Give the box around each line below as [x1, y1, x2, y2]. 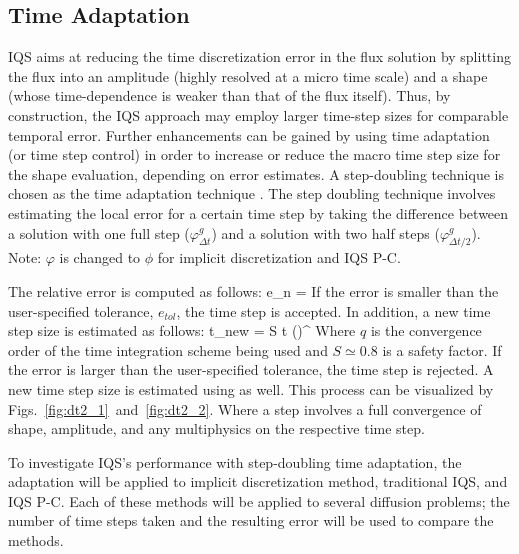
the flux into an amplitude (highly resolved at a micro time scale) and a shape [8, 65, 488, 86]
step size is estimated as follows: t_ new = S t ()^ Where [8, 320, 356, 341]
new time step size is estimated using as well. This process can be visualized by [8, 378, 494, 399]
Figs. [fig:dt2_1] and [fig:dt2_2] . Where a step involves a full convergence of [8, 398, 482, 419]
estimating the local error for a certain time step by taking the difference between [8, 202, 509, 223]
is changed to [59, 247, 141, 268]
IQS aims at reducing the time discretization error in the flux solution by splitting [8, 46, 511, 67]
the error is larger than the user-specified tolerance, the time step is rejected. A [8, 359, 494, 380]
